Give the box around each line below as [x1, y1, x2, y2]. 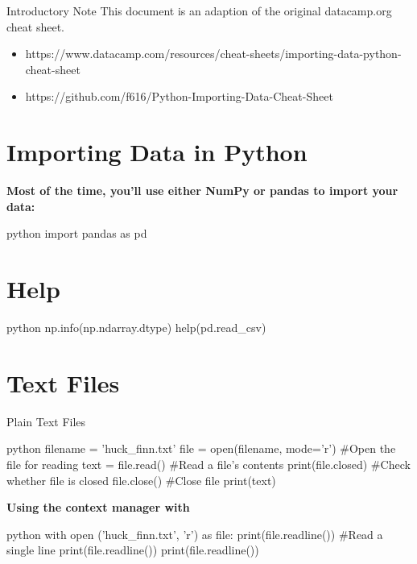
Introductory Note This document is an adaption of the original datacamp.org [6, 2, 392, 19]
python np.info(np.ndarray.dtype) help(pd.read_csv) [6, 319, 266, 335]
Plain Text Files [6, 413, 86, 429]
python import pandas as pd [6, 225, 147, 242]
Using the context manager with [6, 499, 190, 516]
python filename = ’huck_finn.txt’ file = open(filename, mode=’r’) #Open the [6, 440, 396, 457]
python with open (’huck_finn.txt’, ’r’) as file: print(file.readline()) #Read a [6, 525, 383, 542]
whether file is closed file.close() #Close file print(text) [6, 471, 276, 488]
